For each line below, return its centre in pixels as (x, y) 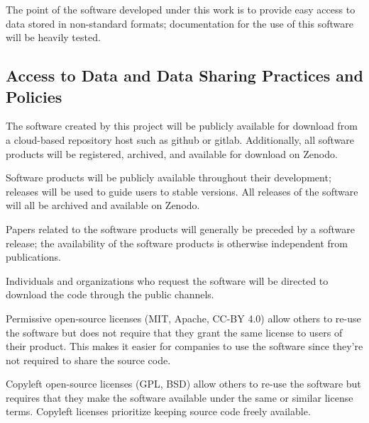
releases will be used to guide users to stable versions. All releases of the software (182, 191)
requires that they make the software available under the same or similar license (180, 397)
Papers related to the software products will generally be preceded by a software (180, 229)
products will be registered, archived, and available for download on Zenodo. (172, 153)
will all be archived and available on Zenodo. (103, 205)
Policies (34, 96)
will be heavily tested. (53, 37)
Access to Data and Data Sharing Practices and (184, 75)
